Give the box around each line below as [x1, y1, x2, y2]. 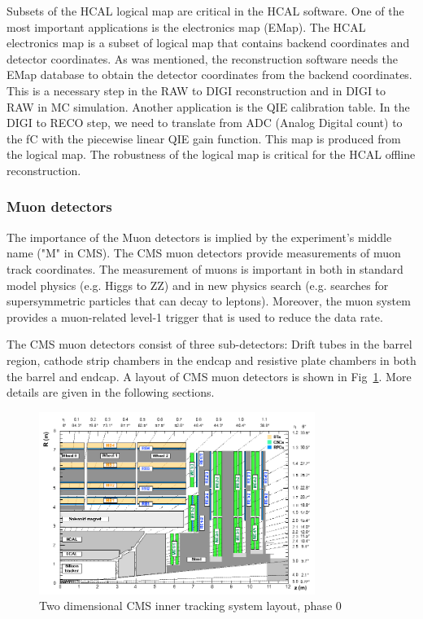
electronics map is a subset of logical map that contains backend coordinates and [7, 34, 410, 51]
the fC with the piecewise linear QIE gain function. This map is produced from [7, 130, 401, 147]
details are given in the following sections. [7, 384, 215, 401]
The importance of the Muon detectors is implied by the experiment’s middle [7, 228, 392, 245]
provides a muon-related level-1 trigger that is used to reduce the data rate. [7, 308, 383, 325]
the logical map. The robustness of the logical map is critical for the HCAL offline [7, 146, 416, 163]
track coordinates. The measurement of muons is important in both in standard [7, 260, 403, 277]
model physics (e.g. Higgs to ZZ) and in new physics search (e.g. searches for [7, 276, 389, 293]
